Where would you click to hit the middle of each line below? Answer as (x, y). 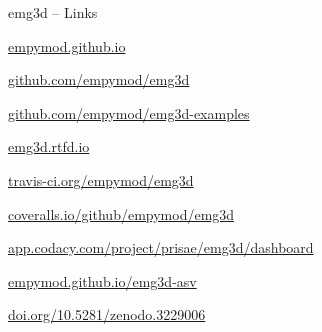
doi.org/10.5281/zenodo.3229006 (107, 314)
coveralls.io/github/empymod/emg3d (121, 213)
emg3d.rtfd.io (49, 146)
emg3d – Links (53, 12)
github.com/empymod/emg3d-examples (129, 112)
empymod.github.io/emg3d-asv (102, 280)
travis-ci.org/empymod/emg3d (101, 179)
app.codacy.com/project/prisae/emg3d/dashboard (161, 247)
